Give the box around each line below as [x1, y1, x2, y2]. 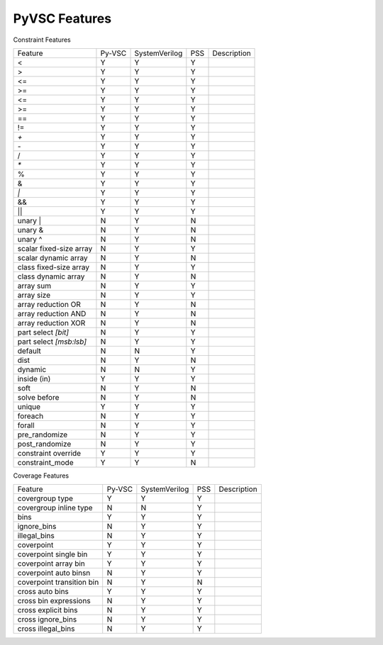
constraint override [17, 448, 82, 458]
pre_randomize [17, 430, 68, 439]
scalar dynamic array [17, 252, 88, 262]
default [17, 346, 42, 356]
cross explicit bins [17, 605, 78, 615]
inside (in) [17, 374, 51, 383]
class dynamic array [17, 271, 85, 281]
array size [17, 290, 51, 300]
